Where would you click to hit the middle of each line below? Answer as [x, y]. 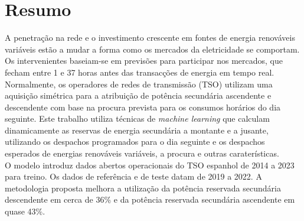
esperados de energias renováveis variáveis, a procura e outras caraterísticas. [142, 153]
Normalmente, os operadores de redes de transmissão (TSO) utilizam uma [139, 84]
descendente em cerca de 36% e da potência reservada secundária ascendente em [150, 199]
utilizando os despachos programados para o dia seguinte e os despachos [135, 142]
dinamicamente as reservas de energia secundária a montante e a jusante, [137, 130]
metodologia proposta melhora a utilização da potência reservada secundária [143, 188]
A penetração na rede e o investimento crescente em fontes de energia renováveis [150, 38]
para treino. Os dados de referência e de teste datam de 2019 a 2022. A [133, 176]
